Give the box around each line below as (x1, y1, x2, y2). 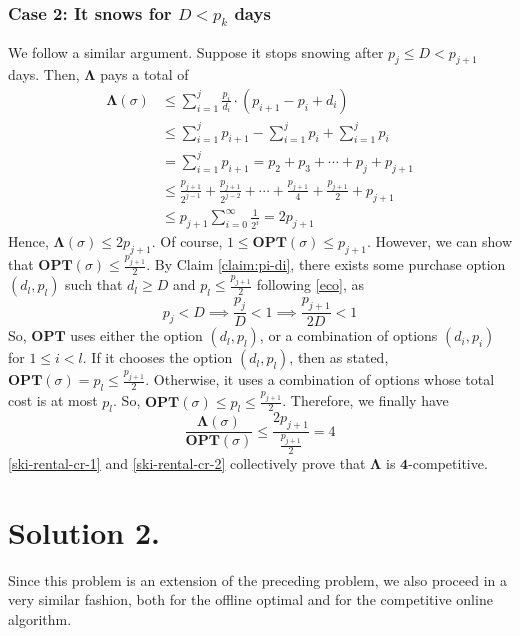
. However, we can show (366, 231, 513, 252)
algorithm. (8, 609, 72, 630)
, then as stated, (289, 347, 389, 368)
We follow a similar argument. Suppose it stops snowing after (8, 41, 384, 62)
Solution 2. (8, 511, 161, 552)
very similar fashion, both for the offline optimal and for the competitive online (8, 589, 493, 610)
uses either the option (70, 325, 203, 346)
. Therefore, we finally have (282, 390, 449, 411)
